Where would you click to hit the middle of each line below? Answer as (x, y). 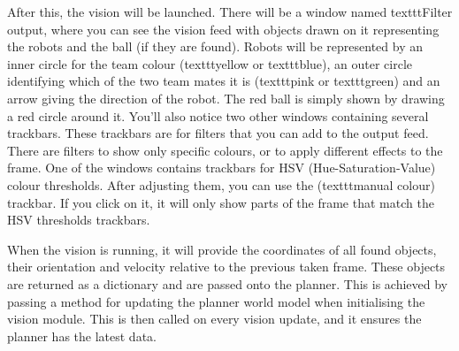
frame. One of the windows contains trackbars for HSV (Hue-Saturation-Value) (222, 168)
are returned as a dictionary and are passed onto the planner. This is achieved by (228, 283)
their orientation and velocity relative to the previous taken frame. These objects (226, 267)
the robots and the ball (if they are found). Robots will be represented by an (215, 46)
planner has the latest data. (82, 336)
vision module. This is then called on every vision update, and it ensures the (214, 319)
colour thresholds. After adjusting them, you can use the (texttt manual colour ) (221, 184)
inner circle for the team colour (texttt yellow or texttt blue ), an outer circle (210, 63)
